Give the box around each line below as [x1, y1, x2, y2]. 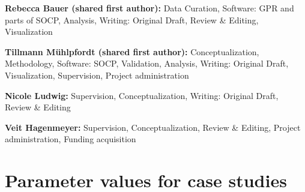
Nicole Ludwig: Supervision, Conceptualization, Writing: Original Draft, [5, 89, 279, 101]
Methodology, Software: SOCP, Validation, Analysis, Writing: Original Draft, [5, 57, 289, 70]
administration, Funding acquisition [5, 133, 136, 145]
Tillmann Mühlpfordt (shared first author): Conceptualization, [5, 45, 259, 58]
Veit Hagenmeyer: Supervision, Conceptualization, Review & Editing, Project [5, 121, 301, 133]
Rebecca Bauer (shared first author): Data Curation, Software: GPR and [5, 2, 294, 14]
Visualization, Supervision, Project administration [5, 68, 189, 81]
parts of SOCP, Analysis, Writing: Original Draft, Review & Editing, [5, 13, 259, 26]
